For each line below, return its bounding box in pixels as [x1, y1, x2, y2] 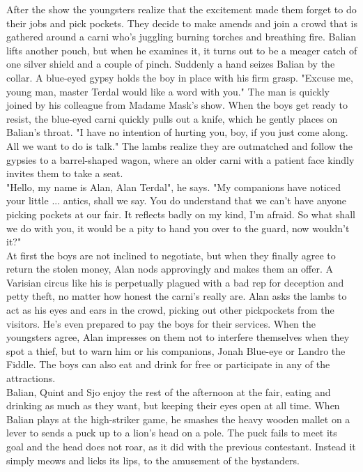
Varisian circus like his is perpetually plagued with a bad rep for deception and [6, 275, 344, 289]
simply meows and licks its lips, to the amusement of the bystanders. [6, 452, 300, 467]
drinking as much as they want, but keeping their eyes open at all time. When [6, 398, 340, 413]
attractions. [6, 371, 56, 386]
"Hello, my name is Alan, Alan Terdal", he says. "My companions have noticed [6, 179, 341, 194]
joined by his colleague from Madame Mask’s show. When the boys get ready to [6, 98, 348, 112]
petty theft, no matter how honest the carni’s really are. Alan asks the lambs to [6, 289, 347, 303]
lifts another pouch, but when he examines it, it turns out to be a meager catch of [6, 43, 357, 57]
